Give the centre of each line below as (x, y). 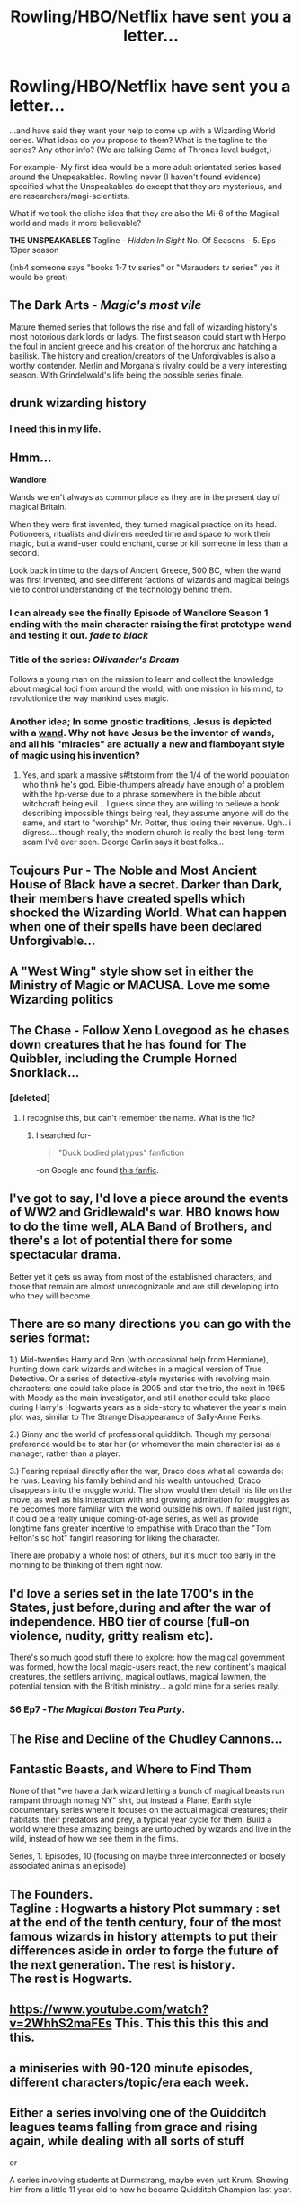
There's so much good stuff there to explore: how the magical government (147, 1658)
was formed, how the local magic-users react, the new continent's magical (148, 1667)
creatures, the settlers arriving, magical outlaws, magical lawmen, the (138, 1677)
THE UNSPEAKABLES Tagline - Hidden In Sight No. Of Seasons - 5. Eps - (146, 240)
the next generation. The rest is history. (122, 1965)
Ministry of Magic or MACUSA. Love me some (140, 985)
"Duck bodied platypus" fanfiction (121, 1152)
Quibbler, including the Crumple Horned (124, 1058)
